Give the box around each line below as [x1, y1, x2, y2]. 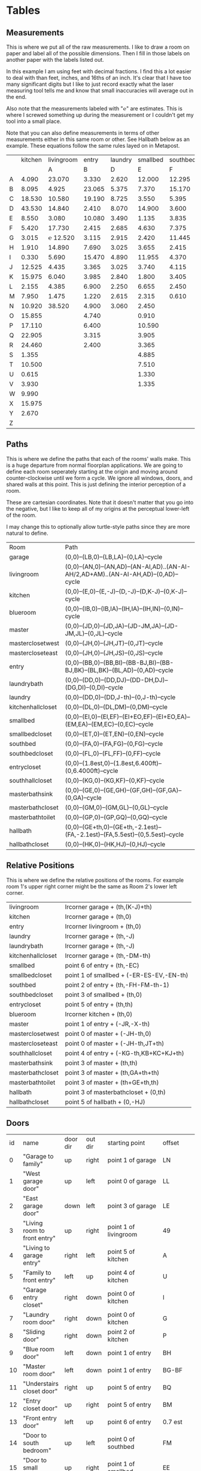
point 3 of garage [107, 1202, 157, 1210]
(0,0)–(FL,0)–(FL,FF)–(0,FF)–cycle [65, 749, 161, 757]
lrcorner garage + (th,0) [65, 912, 132, 921]
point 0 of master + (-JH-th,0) [65, 1029, 151, 1038]
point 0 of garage [107, 1177, 157, 1185]
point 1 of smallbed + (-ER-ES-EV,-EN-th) [65, 970, 188, 979]
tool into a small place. [6, 118, 62, 125]
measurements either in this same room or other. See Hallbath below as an [6, 136, 190, 143]
